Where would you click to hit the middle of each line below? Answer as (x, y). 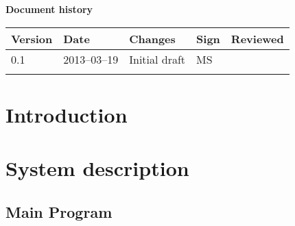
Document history (49, 9)
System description (97, 168)
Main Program (59, 211)
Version (32, 38)
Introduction (67, 114)
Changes (152, 38)
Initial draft (157, 59)
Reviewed (257, 38)
